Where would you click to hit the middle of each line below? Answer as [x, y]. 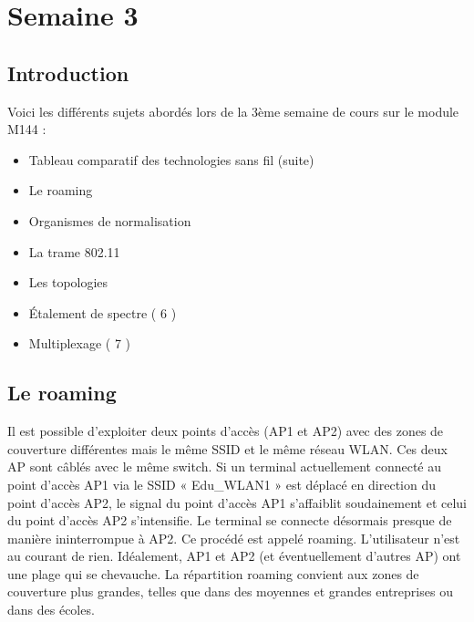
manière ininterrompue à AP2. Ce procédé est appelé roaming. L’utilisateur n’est [234, 538]
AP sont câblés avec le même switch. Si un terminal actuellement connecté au [224, 466]
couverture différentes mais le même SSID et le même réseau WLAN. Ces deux [227, 448]
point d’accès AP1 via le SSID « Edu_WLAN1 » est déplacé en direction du [222, 484]
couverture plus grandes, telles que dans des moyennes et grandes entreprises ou [230, 591]
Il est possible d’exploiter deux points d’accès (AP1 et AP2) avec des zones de [226, 431]
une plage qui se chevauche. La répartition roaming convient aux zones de [213, 573]
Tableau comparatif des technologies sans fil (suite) [171, 159]
